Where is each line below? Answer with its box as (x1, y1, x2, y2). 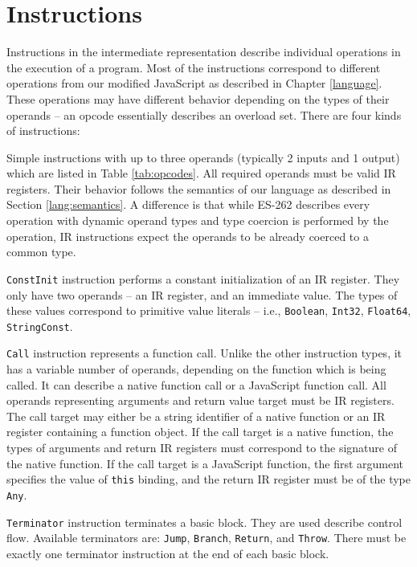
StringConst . (6, 317, 73, 334)
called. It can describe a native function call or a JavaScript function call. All (6, 376, 386, 393)
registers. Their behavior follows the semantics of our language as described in (6, 180, 391, 197)
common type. (6, 243, 76, 260)
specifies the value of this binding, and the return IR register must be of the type (6, 471, 411, 487)
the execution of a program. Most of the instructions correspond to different (6, 59, 381, 75)
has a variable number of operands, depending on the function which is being (6, 361, 386, 377)
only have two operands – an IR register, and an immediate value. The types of (6, 286, 398, 303)
